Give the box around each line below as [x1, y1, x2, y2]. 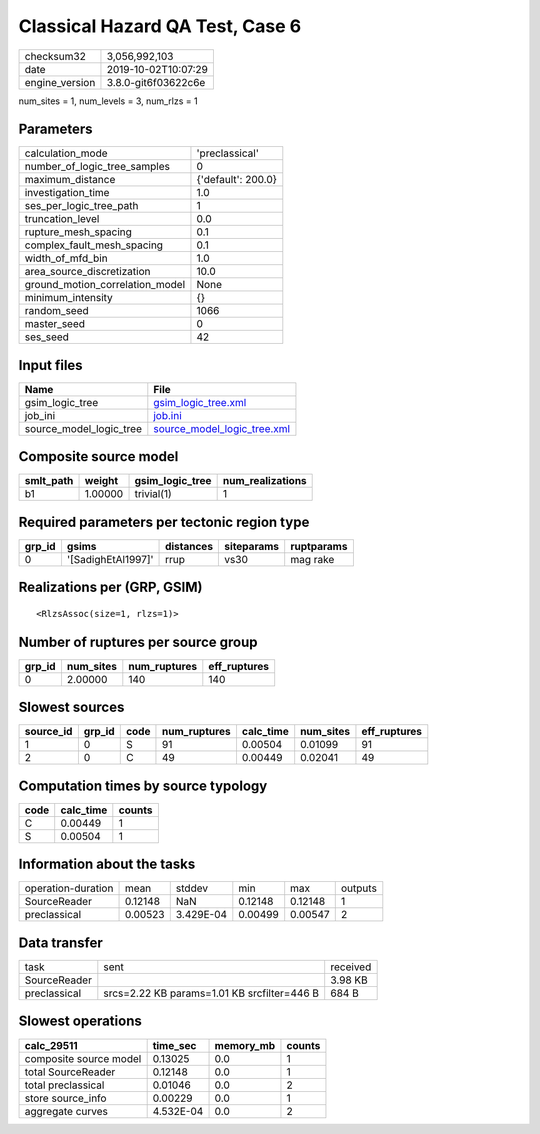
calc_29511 [24, 1038, 79, 1052]
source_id [24, 725, 73, 739]
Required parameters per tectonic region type [18, 513, 310, 530]
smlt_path [24, 474, 74, 488]
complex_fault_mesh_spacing [24, 238, 164, 252]
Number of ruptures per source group [18, 633, 258, 650]
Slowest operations [18, 1013, 142, 1030]
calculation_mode [24, 146, 109, 160]
